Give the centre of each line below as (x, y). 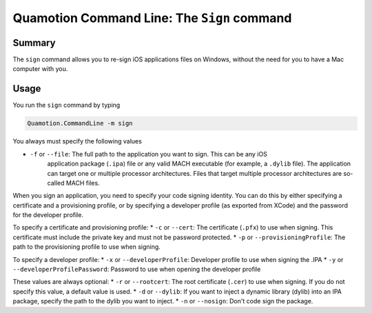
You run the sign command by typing (66, 105)
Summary (34, 42)
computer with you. (40, 69)
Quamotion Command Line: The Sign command (152, 18)
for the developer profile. (48, 215)
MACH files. (83, 183)
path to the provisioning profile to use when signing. (87, 247)
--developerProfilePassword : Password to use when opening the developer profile (137, 270)
